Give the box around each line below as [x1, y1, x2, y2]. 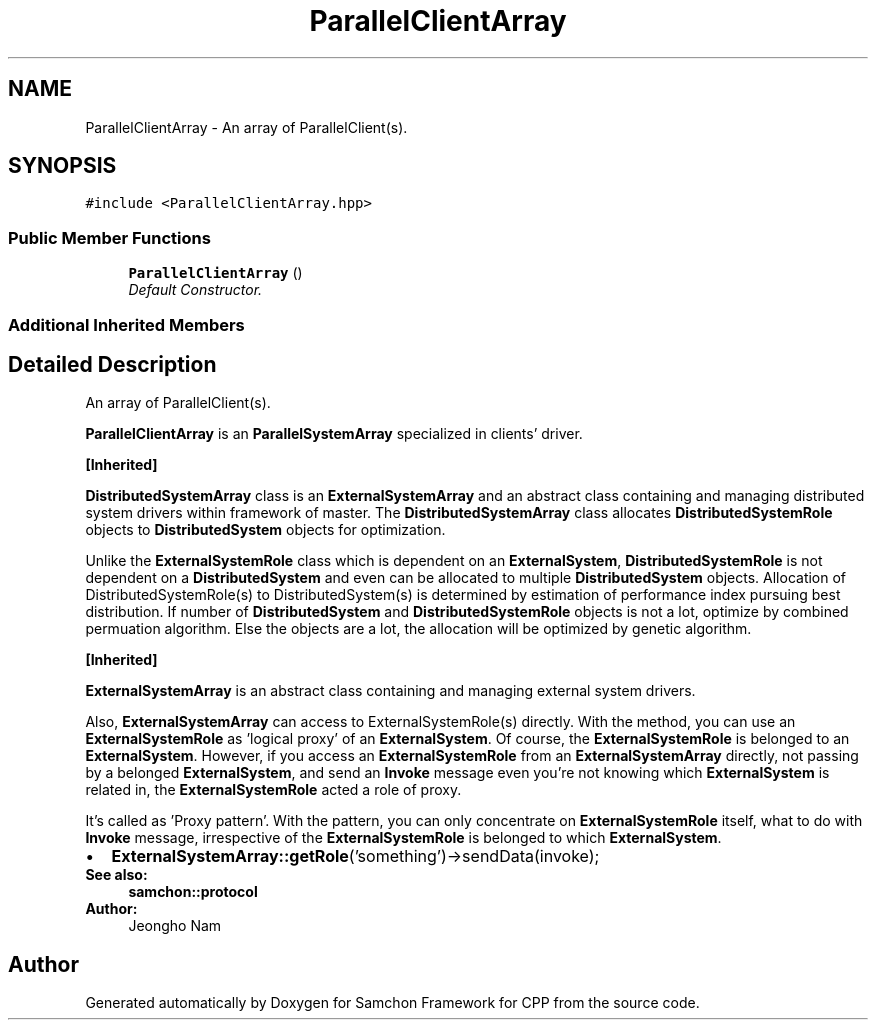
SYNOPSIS [8, 153, 117, 179]
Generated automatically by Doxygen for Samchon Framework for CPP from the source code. [85, 994, 700, 1012]
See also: [85, 866, 148, 884]
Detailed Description [8, 351, 217, 377]
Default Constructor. [128, 281, 263, 299]
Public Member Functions [8, 227, 211, 248]
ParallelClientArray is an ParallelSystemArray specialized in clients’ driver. [85, 425, 583, 443]
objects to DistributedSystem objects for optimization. [85, 521, 446, 539]
